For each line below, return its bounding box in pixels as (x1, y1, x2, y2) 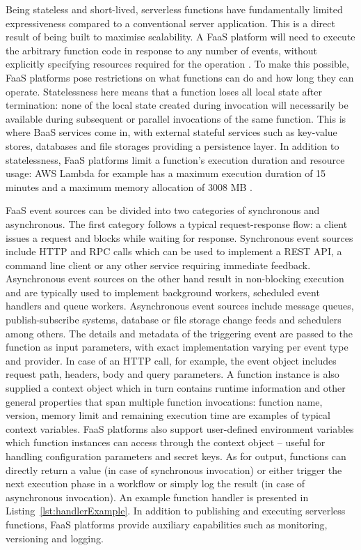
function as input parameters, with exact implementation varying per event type (6, 339, 348, 354)
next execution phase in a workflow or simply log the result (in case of (6, 476, 305, 491)
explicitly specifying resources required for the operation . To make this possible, (6, 56, 349, 71)
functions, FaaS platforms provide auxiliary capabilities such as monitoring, (6, 517, 328, 531)
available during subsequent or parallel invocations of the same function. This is (6, 111, 346, 125)
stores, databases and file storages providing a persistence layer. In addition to (6, 138, 339, 153)
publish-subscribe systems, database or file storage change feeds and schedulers (6, 312, 342, 327)
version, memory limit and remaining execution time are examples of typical (6, 408, 330, 422)
